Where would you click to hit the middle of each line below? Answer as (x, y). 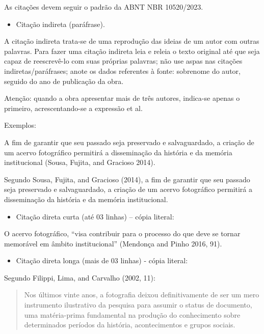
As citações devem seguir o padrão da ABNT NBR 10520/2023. (104, 7)
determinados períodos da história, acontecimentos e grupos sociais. (130, 325)
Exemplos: (20, 125)
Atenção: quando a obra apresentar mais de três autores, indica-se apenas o (122, 98)
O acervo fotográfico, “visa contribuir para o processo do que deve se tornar (122, 233)
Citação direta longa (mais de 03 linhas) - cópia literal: (102, 260)
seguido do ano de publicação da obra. (64, 81)
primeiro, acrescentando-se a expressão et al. (73, 108)
